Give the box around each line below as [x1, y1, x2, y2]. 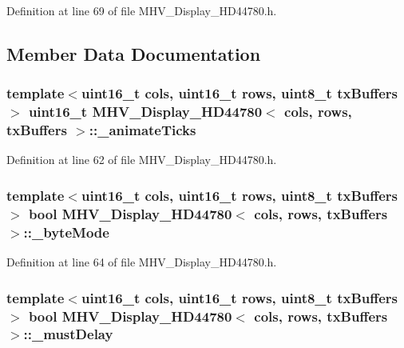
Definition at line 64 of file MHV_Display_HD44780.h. [6, 254, 277, 270]
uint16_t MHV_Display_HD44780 [28, 102, 263, 122]
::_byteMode [23, 222, 109, 242]
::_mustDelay [23, 324, 113, 344]
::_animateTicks [89, 120, 196, 140]
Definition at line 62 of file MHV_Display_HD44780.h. [6, 151, 277, 168]
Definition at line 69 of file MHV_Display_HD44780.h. [6, 2, 277, 18]
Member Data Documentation [6, 41, 261, 66]
